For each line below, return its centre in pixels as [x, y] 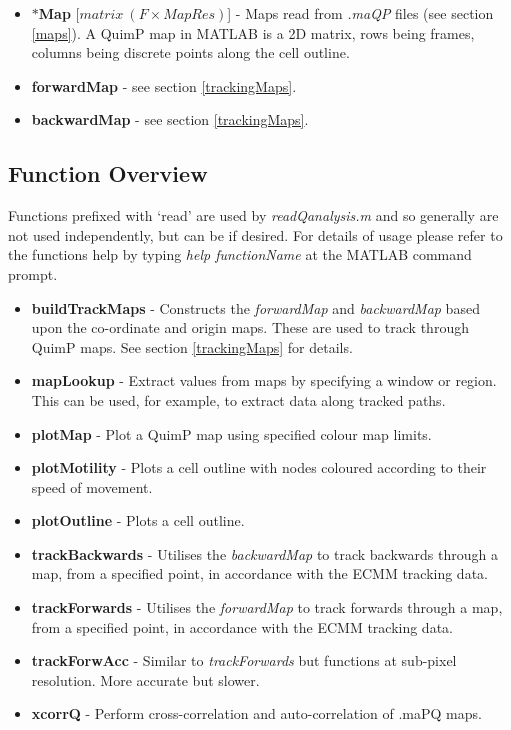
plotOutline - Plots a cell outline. [138, 520]
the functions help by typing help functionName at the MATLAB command [240, 254]
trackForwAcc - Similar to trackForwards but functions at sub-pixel [244, 660]
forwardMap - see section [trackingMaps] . [164, 85]
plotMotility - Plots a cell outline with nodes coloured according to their [259, 467]
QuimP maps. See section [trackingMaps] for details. [192, 346]
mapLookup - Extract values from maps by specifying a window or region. [264, 380]
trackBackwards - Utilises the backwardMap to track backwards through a [264, 553]
